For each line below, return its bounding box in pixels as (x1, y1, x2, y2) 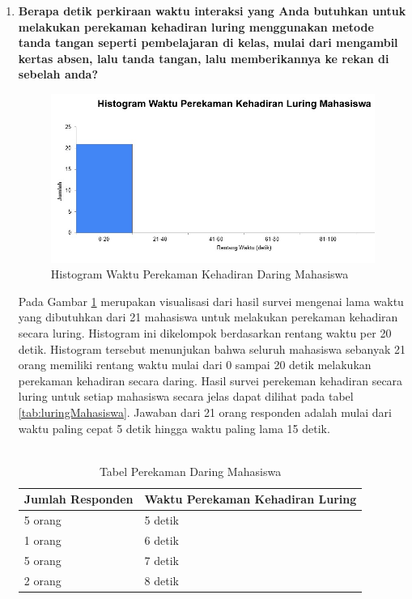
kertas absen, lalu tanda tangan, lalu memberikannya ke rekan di (18, 49, 389, 66)
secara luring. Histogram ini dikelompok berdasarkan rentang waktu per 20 (18, 325, 392, 342)
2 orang (23, 571, 62, 588)
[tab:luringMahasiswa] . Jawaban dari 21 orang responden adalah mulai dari (18, 404, 392, 420)
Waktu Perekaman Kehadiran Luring (144, 491, 357, 508)
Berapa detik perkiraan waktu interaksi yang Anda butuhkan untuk (18, 2, 406, 19)
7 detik (144, 551, 179, 568)
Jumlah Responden (23, 491, 134, 508)
